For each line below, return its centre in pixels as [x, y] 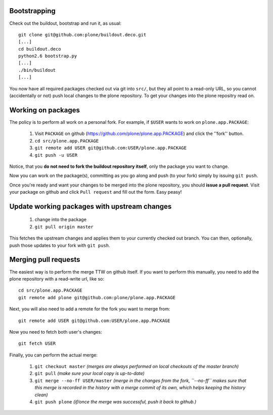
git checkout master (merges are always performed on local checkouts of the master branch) [137, 366]
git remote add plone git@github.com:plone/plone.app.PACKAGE [97, 297]
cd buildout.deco [40, 49]
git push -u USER [56, 155]
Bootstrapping [32, 11]
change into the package [61, 219]
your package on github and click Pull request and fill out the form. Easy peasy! [96, 192]
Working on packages [45, 110]
